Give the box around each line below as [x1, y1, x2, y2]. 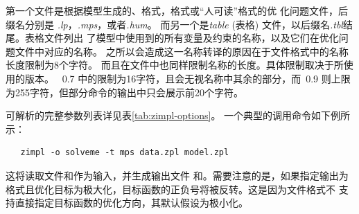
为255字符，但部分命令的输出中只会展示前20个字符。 [6, 84, 243, 99]
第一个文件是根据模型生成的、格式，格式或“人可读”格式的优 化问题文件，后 [6, 3, 348, 17]
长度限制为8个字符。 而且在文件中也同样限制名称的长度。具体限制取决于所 [6, 57, 344, 72]
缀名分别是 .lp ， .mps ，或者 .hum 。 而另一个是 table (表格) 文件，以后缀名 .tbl [6, 17, 343, 31]
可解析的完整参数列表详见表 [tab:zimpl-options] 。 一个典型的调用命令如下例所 [6, 108, 351, 123]
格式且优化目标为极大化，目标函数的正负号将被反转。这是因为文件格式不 [6, 181, 335, 196]
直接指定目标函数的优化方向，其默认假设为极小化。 [15, 195, 248, 210]
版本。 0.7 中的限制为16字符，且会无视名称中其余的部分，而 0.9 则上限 [24, 71, 351, 85]
